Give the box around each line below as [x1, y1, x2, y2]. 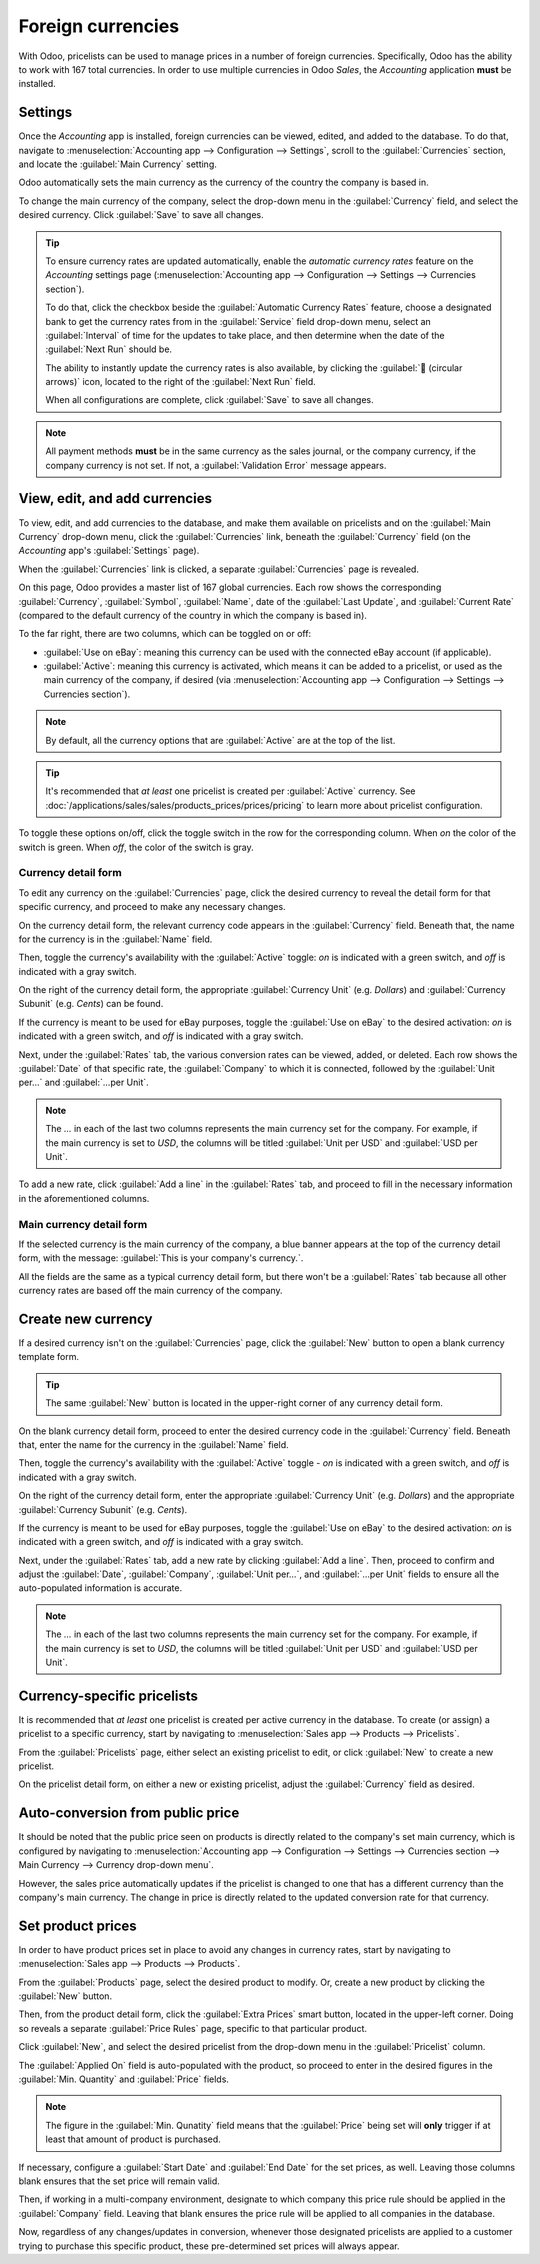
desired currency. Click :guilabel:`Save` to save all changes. [18, 209, 264, 221]
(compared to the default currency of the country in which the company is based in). [18, 609, 367, 621]
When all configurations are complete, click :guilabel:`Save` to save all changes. [45, 394, 374, 406]
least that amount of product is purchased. [45, 2133, 222, 2145]
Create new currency [18, 1310, 153, 1327]
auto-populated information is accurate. [18, 1582, 183, 1594]
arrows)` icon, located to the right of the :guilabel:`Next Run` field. [45, 376, 317, 388]
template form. [18, 1351, 80, 1363]
